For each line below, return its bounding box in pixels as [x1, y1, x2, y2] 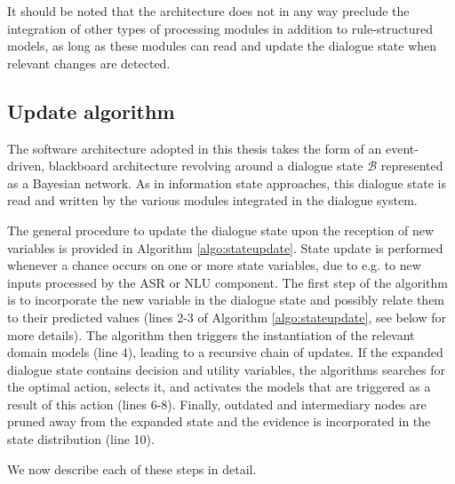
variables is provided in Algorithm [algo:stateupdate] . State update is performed [7, 238, 443, 257]
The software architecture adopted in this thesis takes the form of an [7, 139, 382, 157]
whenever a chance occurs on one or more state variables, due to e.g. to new [7, 256, 421, 274]
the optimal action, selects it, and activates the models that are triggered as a [7, 377, 431, 396]
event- [385, 139, 419, 157]
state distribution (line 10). [7, 430, 155, 448]
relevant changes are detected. [7, 53, 171, 72]
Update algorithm [7, 97, 175, 124]
